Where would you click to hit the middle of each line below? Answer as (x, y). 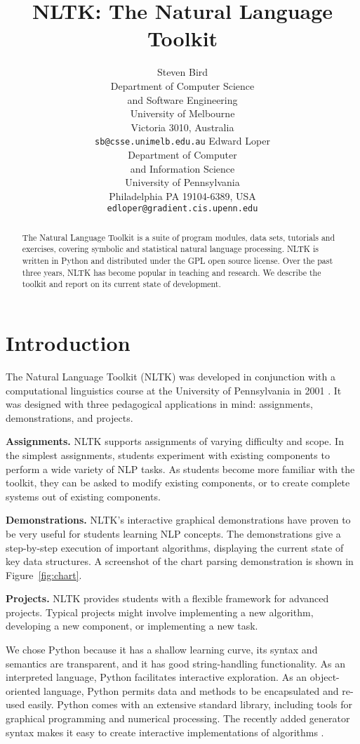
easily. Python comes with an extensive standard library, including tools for (190, 704)
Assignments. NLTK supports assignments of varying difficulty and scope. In (175, 441)
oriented (23, 690)
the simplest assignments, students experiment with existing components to (168, 454)
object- (325, 677)
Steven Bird (182, 72)
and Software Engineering (182, 99)
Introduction (68, 343)
